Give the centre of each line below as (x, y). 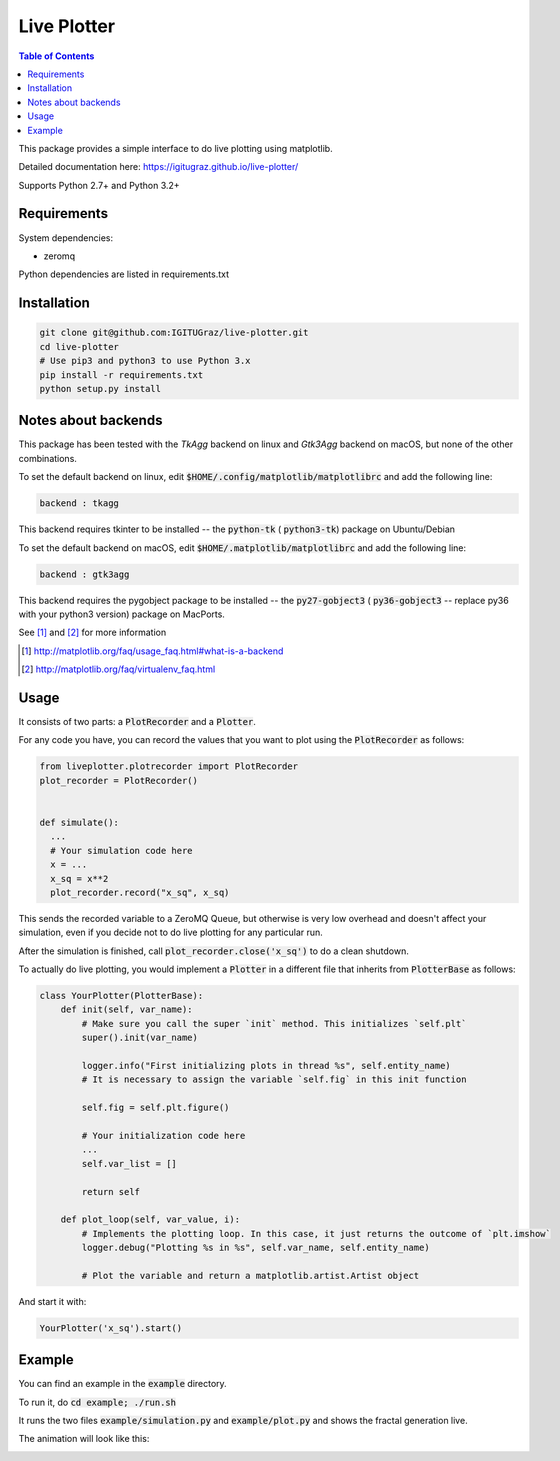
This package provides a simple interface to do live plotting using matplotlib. (176, 148)
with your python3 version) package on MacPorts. (121, 614)
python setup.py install (100, 388)
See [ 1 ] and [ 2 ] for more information (92, 632)
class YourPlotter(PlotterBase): (121, 996)
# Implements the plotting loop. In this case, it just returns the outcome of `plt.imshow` (316, 1233)
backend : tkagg (79, 503)
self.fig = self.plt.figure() (155, 1108)
